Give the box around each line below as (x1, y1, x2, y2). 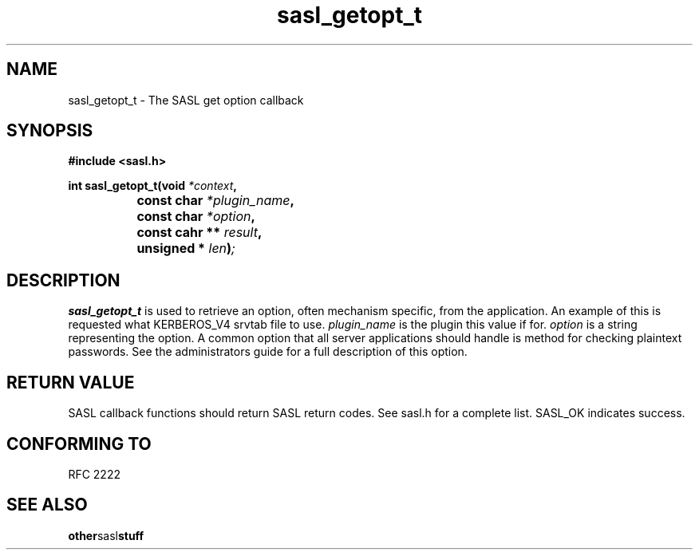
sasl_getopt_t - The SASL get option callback (68, 93, 304, 107)
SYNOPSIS (6, 120, 93, 141)
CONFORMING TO (6, 433, 152, 454)
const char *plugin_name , (136, 192, 294, 209)
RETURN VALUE (6, 372, 135, 392)
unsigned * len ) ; (136, 240, 235, 257)
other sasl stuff (68, 528, 144, 542)
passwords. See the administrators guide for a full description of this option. (68, 345, 468, 359)
